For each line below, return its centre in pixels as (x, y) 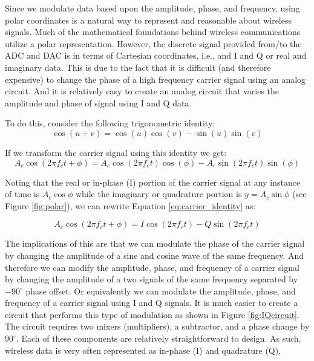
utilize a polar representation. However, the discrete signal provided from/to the (153, 43)
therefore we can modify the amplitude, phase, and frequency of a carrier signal (152, 267)
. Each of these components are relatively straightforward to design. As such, (159, 338)
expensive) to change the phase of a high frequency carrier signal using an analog (155, 79)
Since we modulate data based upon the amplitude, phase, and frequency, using (152, 8)
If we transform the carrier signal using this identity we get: (116, 152)
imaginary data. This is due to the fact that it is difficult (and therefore (138, 67)
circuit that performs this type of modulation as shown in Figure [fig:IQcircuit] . (152, 314)
